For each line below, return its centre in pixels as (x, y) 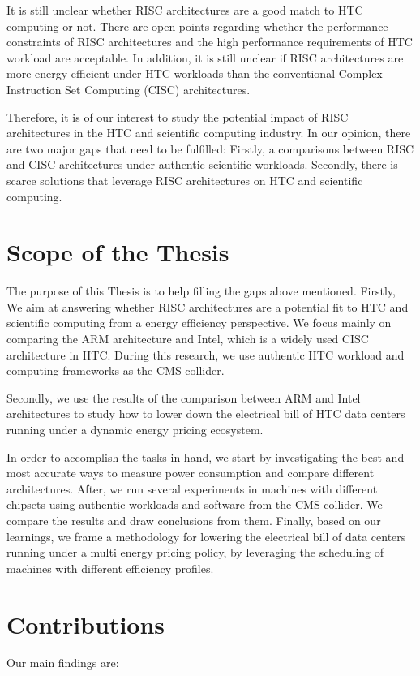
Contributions (86, 624)
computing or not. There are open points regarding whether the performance (197, 26)
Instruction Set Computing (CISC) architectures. (129, 89)
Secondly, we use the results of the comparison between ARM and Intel (184, 397)
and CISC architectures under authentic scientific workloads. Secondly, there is (202, 164)
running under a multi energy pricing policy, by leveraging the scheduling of (195, 552)
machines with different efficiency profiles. (110, 568)
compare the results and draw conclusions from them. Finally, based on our (194, 520)
